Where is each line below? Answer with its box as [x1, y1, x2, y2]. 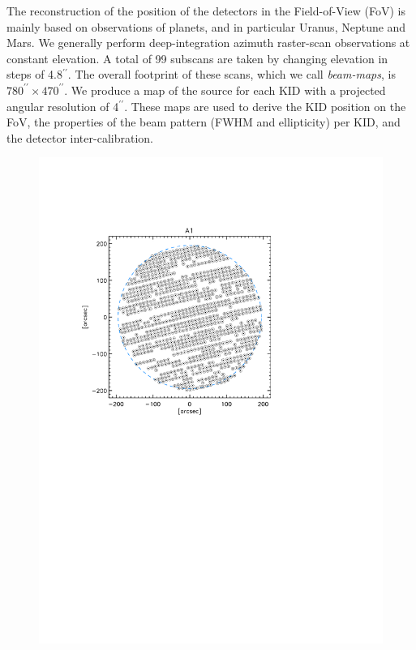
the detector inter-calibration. [6, 129, 153, 146]
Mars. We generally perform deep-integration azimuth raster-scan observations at [6, 34, 410, 51]
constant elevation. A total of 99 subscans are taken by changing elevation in [6, 49, 388, 66]
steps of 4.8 [6, 66, 62, 83]
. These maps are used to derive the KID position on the [124, 97, 406, 114]
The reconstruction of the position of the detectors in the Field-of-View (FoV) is [6, 2, 405, 19]
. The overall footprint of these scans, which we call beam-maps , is [67, 66, 396, 83]
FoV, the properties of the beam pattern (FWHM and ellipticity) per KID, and [6, 113, 401, 130]
